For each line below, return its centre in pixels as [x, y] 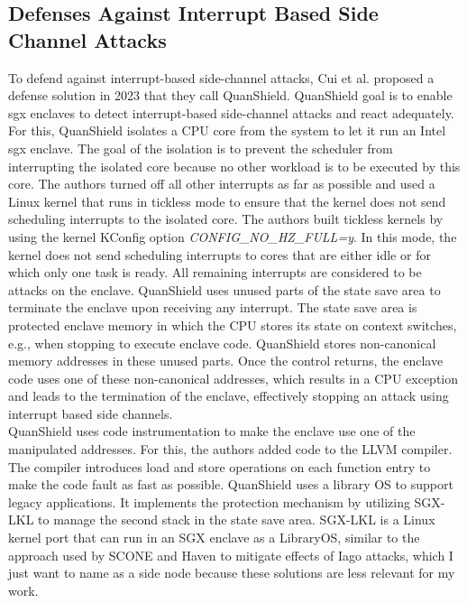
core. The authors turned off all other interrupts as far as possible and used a [222, 184]
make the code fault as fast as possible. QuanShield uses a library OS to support [231, 484]
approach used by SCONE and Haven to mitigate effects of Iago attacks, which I [231, 555]
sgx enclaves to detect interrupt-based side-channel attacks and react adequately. [231, 112]
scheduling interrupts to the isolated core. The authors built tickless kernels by [226, 219]
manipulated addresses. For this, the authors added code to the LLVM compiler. [230, 449]
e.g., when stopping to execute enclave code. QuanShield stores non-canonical [222, 343]
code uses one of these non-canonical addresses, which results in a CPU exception [233, 378]
